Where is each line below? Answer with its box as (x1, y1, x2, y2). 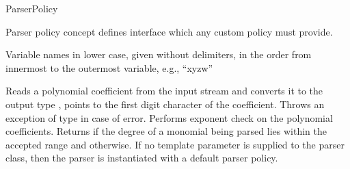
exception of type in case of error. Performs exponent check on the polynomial (5, 110, 333, 125)
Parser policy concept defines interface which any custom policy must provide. (5, 24, 333, 38)
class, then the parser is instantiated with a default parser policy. (5, 151, 278, 165)
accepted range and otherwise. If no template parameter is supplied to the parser (5, 137, 345, 151)
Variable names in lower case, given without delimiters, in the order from (5, 47, 312, 62)
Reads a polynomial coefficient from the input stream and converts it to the (5, 83, 323, 98)
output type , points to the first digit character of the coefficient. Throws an (5, 96, 325, 111)
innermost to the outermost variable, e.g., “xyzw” (5, 60, 213, 75)
